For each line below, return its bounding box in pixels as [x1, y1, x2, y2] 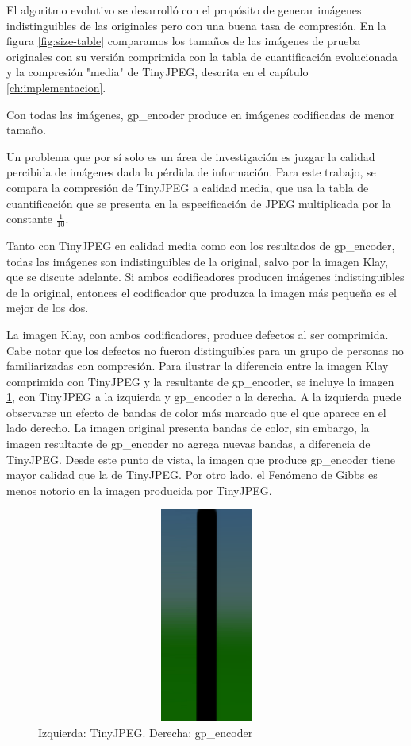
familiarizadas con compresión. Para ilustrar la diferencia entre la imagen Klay [6, 358, 389, 374]
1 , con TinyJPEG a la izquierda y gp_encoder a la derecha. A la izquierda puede [6, 388, 401, 405]
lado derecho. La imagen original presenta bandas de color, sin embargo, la [6, 419, 370, 436]
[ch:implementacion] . [6, 79, 106, 95]
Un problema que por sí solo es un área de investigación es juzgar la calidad [6, 148, 375, 164]
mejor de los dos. [6, 300, 89, 316]
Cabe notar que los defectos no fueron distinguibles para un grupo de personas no [6, 342, 404, 358]
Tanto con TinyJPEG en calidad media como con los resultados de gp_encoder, [6, 237, 395, 253]
